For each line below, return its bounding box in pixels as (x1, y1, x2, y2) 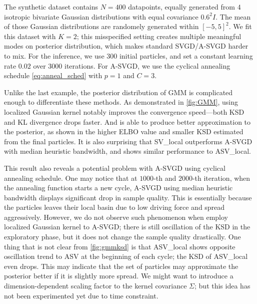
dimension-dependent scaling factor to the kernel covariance (4, 280, 187, 291)
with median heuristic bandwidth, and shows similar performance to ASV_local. (4, 146, 251, 156)
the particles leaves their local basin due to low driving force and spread (4, 202, 225, 212)
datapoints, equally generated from (128, 2, 235, 12)
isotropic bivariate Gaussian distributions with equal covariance (4, 11, 198, 22)
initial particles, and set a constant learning (119, 50, 253, 61)
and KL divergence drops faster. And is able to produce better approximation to (4, 116, 251, 127)
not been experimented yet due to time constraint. (4, 290, 158, 300)
